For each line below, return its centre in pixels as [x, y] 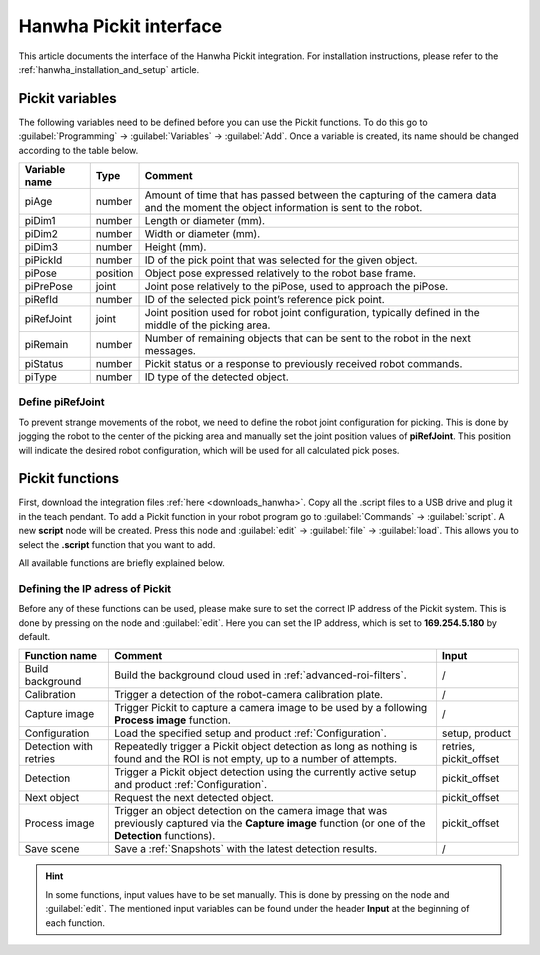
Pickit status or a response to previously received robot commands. [303, 364]
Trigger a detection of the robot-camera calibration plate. [249, 695]
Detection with [59, 747]
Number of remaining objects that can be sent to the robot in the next [308, 338]
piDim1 [40, 221]
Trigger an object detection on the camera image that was [251, 811]
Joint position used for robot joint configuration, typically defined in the [312, 313]
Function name [61, 656]
